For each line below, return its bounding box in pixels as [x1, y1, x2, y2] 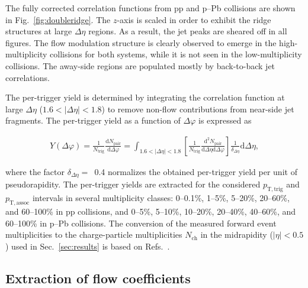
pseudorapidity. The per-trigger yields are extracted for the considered [5, 178, 261, 190]
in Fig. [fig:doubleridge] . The [5, 13, 111, 25]
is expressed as [198, 114, 252, 127]
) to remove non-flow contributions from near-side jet [101, 102, 294, 115]
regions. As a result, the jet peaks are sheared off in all [88, 25, 287, 37]
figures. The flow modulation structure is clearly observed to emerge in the [5, 36, 277, 48]
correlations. [5, 71, 50, 83]
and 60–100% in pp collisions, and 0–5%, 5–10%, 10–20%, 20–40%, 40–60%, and [5, 205, 296, 218]
